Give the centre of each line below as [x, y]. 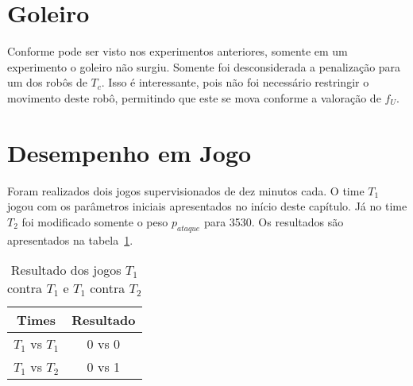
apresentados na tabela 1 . [70, 239]
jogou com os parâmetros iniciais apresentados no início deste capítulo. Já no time [207, 206]
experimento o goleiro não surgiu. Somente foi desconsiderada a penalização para [204, 66]
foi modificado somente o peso [95, 221]
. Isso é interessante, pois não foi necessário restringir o [235, 82]
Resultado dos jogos [66, 270]
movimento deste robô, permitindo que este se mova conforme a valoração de [194, 97]
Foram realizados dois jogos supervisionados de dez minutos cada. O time [186, 190]
